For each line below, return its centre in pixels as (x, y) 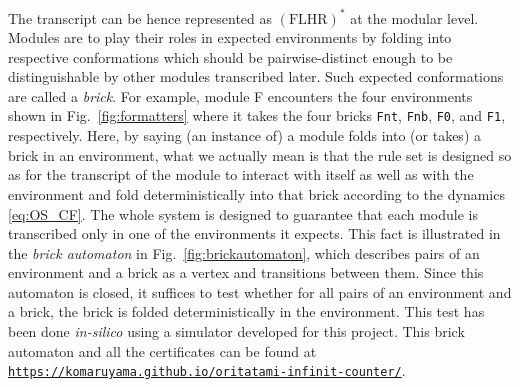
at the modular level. (414, 17)
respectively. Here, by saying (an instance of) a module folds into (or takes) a (244, 135)
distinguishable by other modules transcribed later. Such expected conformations (256, 76)
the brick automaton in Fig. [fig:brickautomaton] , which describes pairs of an (244, 252)
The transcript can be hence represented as (140, 17)
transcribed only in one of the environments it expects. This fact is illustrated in (254, 233)
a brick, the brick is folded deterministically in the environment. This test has (246, 311)
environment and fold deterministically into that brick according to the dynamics (256, 193)
